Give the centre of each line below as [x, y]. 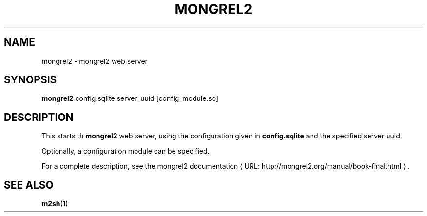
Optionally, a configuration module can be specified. [126, 151]
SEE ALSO [29, 185]
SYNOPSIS [30, 80]
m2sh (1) [55, 204]
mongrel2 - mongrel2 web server [95, 61]
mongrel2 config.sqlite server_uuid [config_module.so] [130, 98]
